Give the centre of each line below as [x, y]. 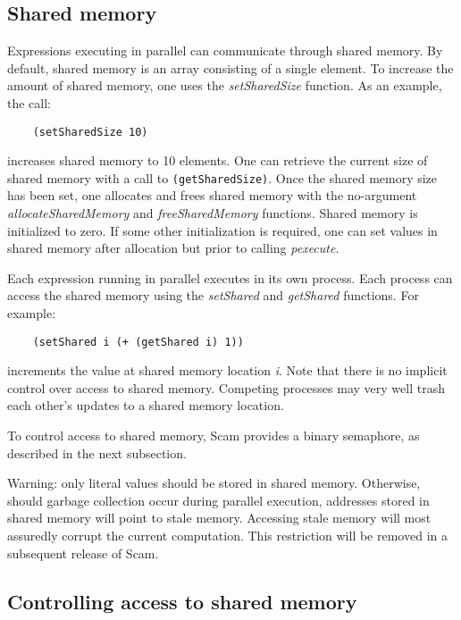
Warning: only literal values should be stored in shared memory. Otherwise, [214, 483]
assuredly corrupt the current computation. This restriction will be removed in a [227, 536]
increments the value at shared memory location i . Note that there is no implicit [227, 370]
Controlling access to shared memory [182, 601]
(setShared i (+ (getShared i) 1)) [138, 342]
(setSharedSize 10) [90, 132]
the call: [29, 102]
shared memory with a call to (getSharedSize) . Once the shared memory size [222, 177]
